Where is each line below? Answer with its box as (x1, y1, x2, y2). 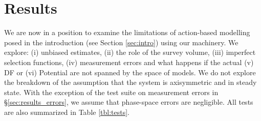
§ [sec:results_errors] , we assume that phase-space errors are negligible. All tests (4, 97, 253, 107)
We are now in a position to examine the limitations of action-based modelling (4, 27, 250, 38)
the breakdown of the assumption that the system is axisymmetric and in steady (4, 77, 257, 87)
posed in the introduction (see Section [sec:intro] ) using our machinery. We (4, 37, 238, 47)
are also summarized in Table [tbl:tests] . (4, 106, 130, 117)
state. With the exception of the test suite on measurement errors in (4, 86, 219, 97)
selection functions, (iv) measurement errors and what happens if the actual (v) (4, 56, 254, 67)
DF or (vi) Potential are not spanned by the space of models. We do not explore (4, 67, 256, 77)
